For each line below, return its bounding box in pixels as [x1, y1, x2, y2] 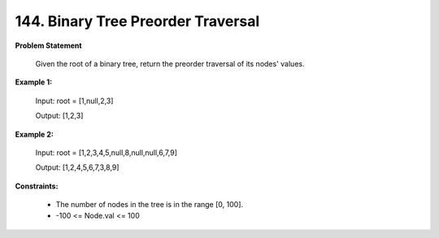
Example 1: [15, 77, 53, 87]
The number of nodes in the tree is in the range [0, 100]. [55, 200, 244, 210]
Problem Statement [15, 41, 82, 50]
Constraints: [15, 181, 59, 191]
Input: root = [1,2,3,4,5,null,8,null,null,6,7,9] [35, 147, 178, 158]
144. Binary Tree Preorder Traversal [15, 12, 260, 30]
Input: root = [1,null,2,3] [35, 96, 114, 106]
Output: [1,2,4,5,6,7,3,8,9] [35, 162, 120, 172]
